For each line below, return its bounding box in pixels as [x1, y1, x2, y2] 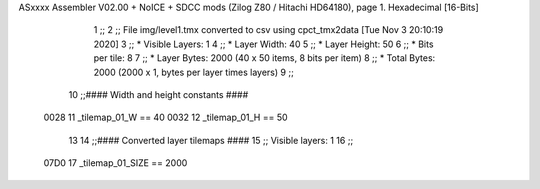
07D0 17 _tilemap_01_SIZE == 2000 [43, 157, 188, 169]
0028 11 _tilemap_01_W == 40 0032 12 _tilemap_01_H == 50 [43, 111, 289, 124]
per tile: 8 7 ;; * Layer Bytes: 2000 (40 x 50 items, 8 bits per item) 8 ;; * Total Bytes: [93, 52, 436, 64]
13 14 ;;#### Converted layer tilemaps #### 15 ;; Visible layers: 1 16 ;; [68, 134, 354, 146]
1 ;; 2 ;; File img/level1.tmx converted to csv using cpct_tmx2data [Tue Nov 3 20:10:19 [93, 24, 444, 36]
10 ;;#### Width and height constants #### [68, 88, 249, 100]
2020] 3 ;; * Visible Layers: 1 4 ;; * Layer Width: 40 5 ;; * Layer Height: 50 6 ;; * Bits [93, 38, 434, 50]
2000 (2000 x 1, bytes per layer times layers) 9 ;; [93, 66, 294, 78]
